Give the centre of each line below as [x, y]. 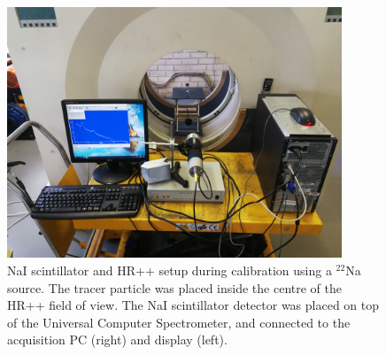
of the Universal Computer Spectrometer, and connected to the [179, 322]
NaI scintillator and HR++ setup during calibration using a [170, 270]
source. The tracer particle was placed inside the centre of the [174, 287]
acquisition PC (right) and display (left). [117, 340]
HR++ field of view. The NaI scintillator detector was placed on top [193, 305]
